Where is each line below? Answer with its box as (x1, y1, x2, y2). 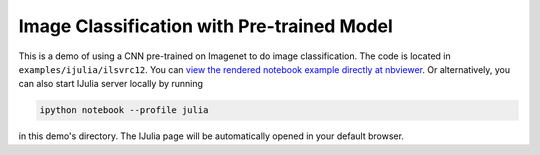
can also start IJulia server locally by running (18, 78, 204, 90)
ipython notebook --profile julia (39, 105, 209, 116)
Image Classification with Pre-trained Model (18, 15, 394, 37)
